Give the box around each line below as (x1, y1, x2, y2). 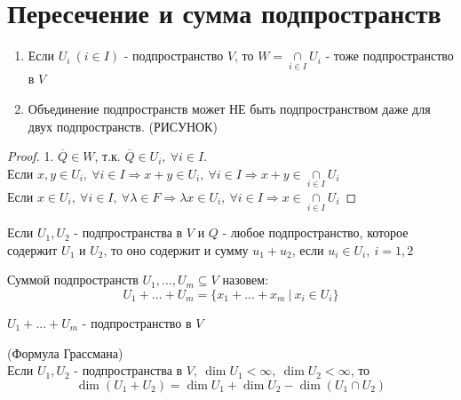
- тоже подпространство (325, 46, 454, 65)
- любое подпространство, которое (222, 223, 409, 242)
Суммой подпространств (7, 270, 139, 289)
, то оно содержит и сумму (103, 240, 249, 259)
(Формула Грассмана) (7, 343, 123, 362)
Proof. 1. (7, 147, 54, 165)
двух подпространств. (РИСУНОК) (28, 116, 218, 135)
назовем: (222, 270, 269, 289)
